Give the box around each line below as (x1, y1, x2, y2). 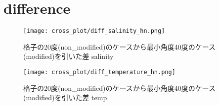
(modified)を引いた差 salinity (23, 51, 114, 61)
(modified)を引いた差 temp (23, 92, 107, 103)
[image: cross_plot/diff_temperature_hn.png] (23, 68, 175, 76)
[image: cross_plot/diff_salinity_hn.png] (23, 27, 165, 35)
